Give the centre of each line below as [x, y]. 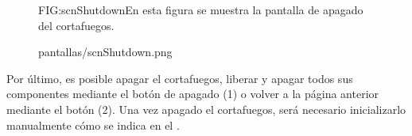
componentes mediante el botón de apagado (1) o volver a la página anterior [193, 94]
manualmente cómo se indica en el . [93, 125]
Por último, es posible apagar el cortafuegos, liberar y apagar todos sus [180, 78]
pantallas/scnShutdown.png [105, 52]
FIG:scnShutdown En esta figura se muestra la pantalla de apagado [201, 9]
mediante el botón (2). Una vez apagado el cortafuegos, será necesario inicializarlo [206, 109]
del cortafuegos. [76, 25]
